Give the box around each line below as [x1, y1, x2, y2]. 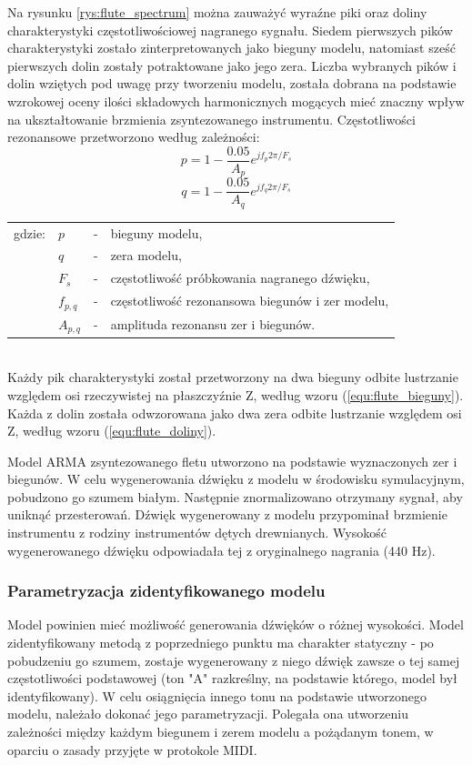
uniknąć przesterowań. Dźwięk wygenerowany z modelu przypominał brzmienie [7, 505, 447, 524]
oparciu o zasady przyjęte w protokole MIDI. [7, 740, 257, 759]
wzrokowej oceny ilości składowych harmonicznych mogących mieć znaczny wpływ [7, 91, 465, 110]
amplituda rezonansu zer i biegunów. [110, 315, 316, 334]
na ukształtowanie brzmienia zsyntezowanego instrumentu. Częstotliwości [7, 109, 416, 128]
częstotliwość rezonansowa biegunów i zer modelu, [110, 291, 389, 310]
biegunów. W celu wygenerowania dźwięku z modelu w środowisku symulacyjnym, [7, 469, 465, 488]
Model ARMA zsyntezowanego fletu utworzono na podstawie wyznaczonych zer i [7, 451, 457, 470]
